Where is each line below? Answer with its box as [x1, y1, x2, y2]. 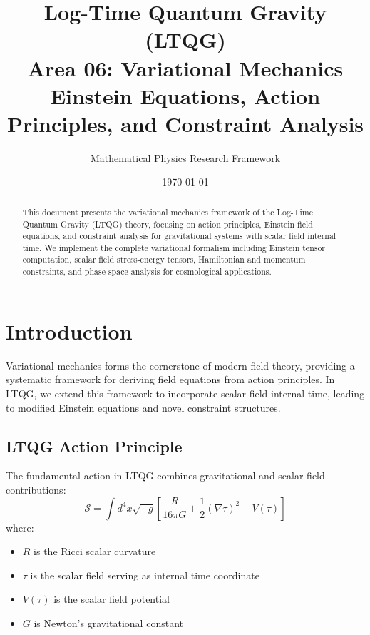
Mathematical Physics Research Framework [90, 150, 281, 165]
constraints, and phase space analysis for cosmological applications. [22, 265, 272, 278]
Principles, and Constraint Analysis [6, 108, 364, 138]
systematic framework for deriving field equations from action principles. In [6, 372, 335, 387]
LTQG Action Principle [6, 435, 183, 457]
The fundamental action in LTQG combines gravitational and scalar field [6, 468, 325, 483]
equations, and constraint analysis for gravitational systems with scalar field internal [22, 230, 336, 242]
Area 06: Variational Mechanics [27, 53, 344, 82]
